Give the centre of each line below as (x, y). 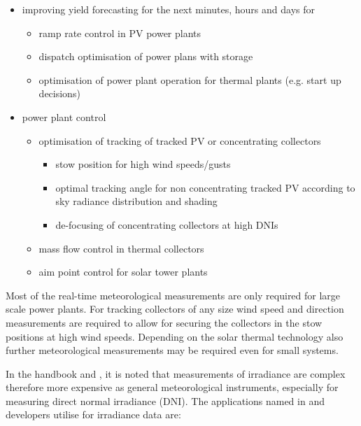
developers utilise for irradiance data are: (93, 414)
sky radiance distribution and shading (136, 201)
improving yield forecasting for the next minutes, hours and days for (169, 9)
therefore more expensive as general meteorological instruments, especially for (172, 387)
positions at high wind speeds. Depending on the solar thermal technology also (175, 336)
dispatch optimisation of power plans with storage (146, 56)
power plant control (64, 116)
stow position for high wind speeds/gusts (143, 164)
